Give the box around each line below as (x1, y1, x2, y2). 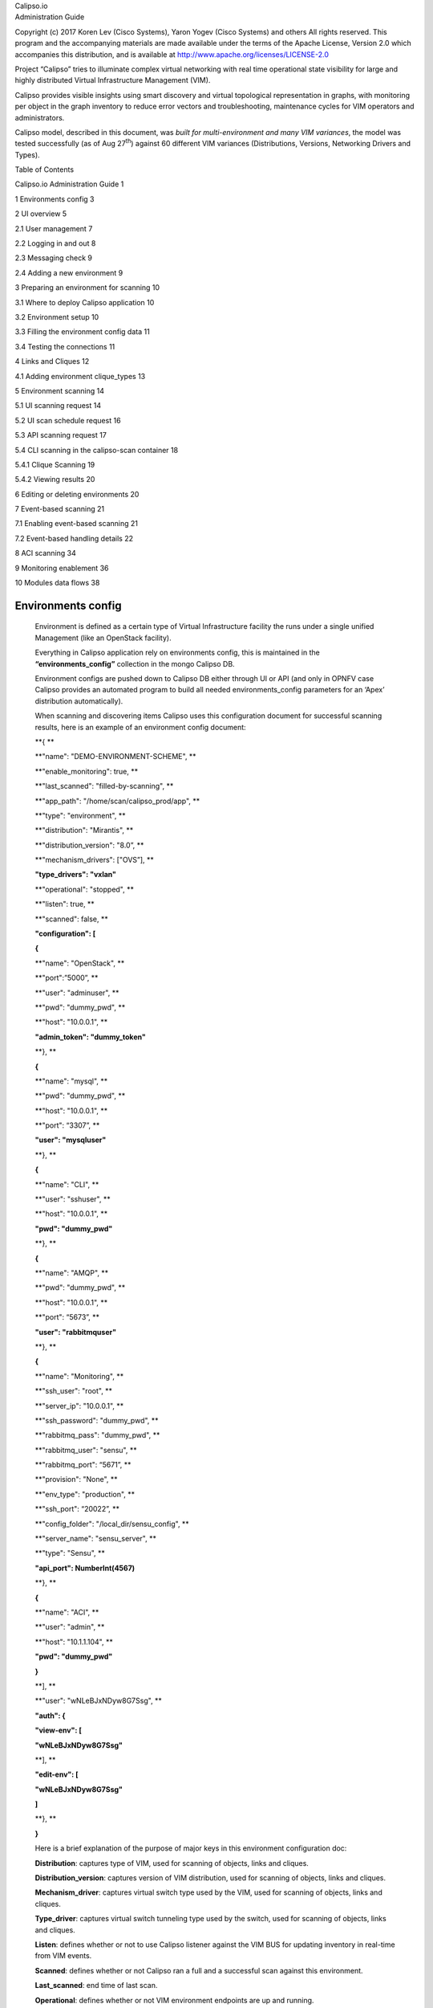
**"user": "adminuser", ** (34, 988, 119, 998)
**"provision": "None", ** (34, 1475, 118, 1484)
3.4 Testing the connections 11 (14, 341, 115, 351)
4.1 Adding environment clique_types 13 (14, 371, 146, 381)
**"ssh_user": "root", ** (34, 1386, 112, 1396)
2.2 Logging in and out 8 (14, 239, 96, 248)
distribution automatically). (34, 696, 123, 706)
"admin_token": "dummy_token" (34, 1032, 146, 1042)
